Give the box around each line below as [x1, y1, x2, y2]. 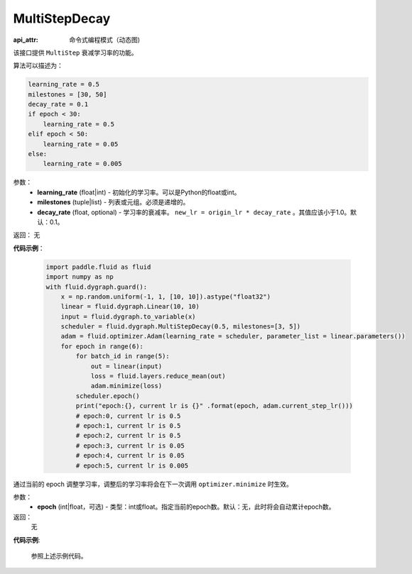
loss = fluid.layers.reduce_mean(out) [90, 372, 227, 380]
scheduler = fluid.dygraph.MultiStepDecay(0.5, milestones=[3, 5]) [60, 323, 301, 331]
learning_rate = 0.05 [43, 140, 119, 148]
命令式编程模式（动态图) [69, 35, 141, 44]
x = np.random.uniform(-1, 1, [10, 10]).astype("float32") [60, 292, 271, 301]
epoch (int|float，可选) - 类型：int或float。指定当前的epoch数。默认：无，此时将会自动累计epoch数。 [37, 502, 335, 511]
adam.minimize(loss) [90, 382, 163, 390]
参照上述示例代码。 [31, 551, 87, 560]
